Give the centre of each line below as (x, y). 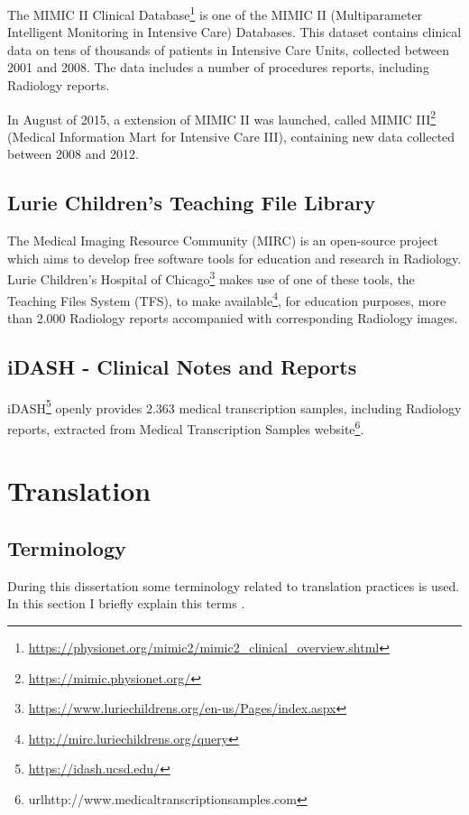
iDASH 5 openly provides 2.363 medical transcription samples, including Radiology (234, 406)
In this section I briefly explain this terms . (126, 603)
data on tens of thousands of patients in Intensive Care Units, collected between (229, 49)
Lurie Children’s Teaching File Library (192, 203)
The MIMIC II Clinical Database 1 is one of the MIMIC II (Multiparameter (215, 13)
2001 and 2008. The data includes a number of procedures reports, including (218, 67)
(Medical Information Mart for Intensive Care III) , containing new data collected (231, 136)
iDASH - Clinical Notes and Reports (182, 366)
